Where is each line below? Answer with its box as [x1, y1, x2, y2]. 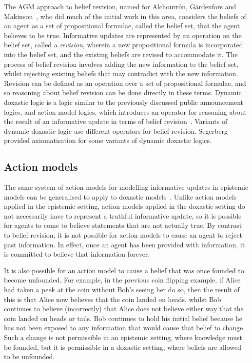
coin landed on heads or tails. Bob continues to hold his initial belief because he [4, 313, 243, 323]
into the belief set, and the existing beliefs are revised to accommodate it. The [4, 49, 238, 59]
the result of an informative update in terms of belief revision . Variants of [4, 116, 228, 126]
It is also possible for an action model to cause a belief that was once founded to [4, 265, 244, 275]
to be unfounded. [4, 351, 55, 362]
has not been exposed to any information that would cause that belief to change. [4, 323, 245, 333]
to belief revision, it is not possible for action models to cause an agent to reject [4, 230, 242, 240]
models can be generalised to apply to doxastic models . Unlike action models [4, 191, 237, 202]
